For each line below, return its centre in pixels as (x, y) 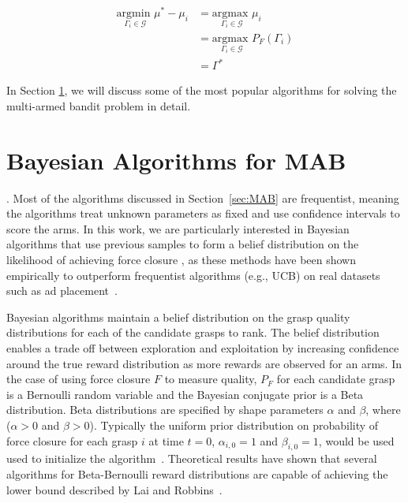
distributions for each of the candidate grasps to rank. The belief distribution (193, 332)
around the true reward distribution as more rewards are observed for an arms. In (204, 363)
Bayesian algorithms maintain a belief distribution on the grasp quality (178, 317)
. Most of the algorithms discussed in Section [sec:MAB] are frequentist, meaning (203, 197)
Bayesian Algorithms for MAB (176, 160)
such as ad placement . (62, 291)
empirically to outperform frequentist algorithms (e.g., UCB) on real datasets (193, 275)
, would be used (356, 440)
